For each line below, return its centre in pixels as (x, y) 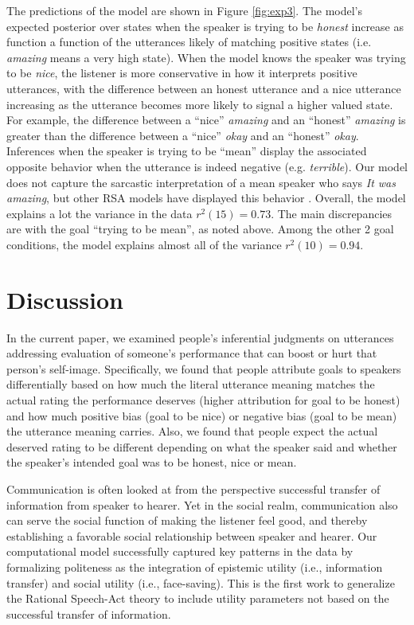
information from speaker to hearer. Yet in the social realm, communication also (202, 504)
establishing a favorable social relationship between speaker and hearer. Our (192, 535)
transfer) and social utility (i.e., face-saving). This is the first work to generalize (201, 582)
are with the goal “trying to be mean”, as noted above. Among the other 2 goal (200, 229)
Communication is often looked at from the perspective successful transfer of (193, 488)
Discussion (65, 299)
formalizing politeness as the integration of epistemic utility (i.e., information (195, 566)
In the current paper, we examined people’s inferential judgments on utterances (200, 337)
